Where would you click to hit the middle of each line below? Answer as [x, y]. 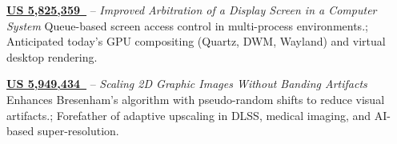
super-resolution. [78, 131]
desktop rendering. [52, 56]
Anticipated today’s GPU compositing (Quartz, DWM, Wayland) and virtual [196, 41]
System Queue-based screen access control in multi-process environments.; [187, 25]
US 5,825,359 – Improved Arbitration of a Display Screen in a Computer [192, 10]
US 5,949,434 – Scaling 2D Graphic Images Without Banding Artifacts [187, 84]
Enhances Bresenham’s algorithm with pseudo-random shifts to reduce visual [196, 99]
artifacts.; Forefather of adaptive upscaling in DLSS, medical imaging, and [189, 115]
